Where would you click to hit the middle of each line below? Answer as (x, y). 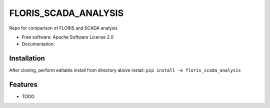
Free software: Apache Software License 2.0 (68, 37)
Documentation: (38, 44)
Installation (27, 58)
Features (23, 85)
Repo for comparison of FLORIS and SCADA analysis (63, 28)
